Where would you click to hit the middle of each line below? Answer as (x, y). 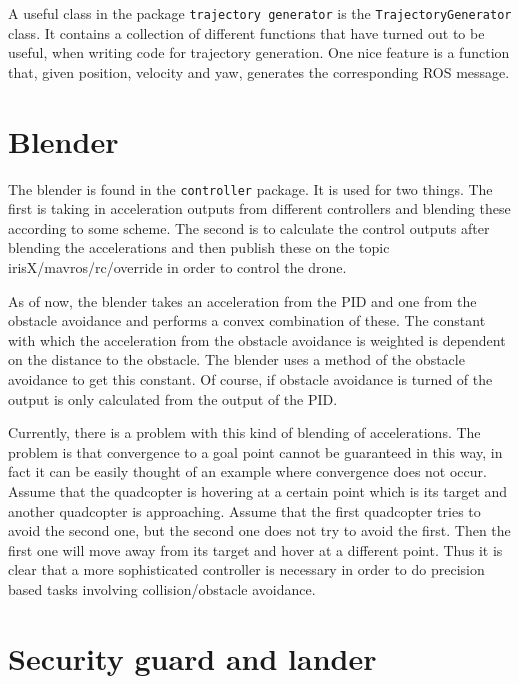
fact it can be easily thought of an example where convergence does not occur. (247, 471)
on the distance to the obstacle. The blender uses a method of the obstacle (236, 359)
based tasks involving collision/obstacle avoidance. (162, 588)
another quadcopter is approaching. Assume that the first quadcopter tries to (244, 510)
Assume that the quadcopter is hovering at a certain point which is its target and (258, 490)
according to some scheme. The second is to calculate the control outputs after (249, 227)
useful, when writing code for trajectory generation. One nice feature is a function (259, 52)
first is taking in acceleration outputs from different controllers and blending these (259, 208)
